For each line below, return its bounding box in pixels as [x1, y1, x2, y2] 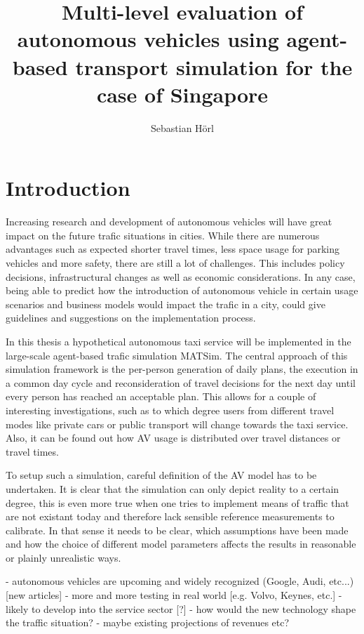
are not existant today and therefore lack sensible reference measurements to [6, 509, 335, 524]
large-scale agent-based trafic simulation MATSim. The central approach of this [6, 348, 348, 362]
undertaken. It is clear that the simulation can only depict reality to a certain [6, 481, 339, 496]
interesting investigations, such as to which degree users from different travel [6, 402, 335, 417]
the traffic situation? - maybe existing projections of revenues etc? [6, 615, 290, 630]
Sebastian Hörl [151, 120, 214, 135]
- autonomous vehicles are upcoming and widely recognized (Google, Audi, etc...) [6, 574, 354, 588]
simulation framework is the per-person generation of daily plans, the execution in [6, 362, 358, 376]
